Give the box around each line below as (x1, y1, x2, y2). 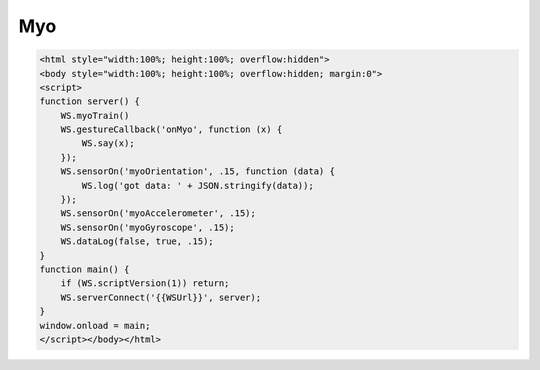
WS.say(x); (81, 138, 135, 149)
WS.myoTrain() (60, 110, 130, 121)
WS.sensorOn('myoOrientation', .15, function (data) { (60, 166, 335, 177)
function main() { (39, 264, 130, 275)
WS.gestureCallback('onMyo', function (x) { (60, 124, 283, 135)
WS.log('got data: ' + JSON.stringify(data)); (81, 180, 314, 191)
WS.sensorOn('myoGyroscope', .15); (60, 221, 235, 233)
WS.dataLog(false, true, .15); (60, 236, 214, 247)
